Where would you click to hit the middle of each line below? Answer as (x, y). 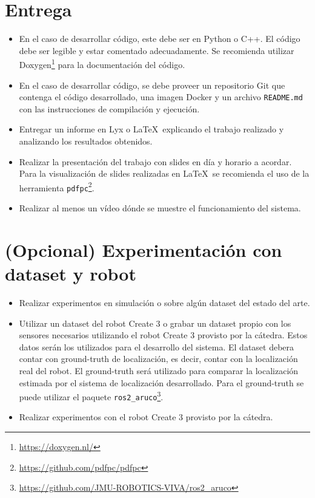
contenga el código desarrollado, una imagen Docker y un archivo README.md (161, 97)
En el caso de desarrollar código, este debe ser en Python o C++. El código (160, 39)
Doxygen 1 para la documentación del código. (102, 63)
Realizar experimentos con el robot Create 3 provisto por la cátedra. (146, 417)
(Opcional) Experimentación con (144, 249)
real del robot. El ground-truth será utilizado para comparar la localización (159, 370)
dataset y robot (71, 274)
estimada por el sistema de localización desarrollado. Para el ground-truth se (161, 382)
